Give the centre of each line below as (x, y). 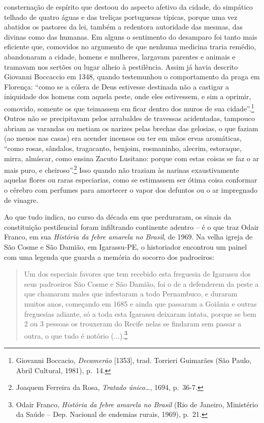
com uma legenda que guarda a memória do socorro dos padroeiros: (109, 256)
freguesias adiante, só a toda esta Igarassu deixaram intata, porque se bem (140, 313)
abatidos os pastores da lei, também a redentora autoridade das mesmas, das (124, 27)
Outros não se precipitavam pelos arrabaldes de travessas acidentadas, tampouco (129, 118)
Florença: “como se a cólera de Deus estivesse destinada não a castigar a (117, 86)
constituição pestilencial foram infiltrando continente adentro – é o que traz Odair (132, 226)
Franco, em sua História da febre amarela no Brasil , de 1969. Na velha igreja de (128, 237)
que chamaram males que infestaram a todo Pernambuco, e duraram (131, 294)
